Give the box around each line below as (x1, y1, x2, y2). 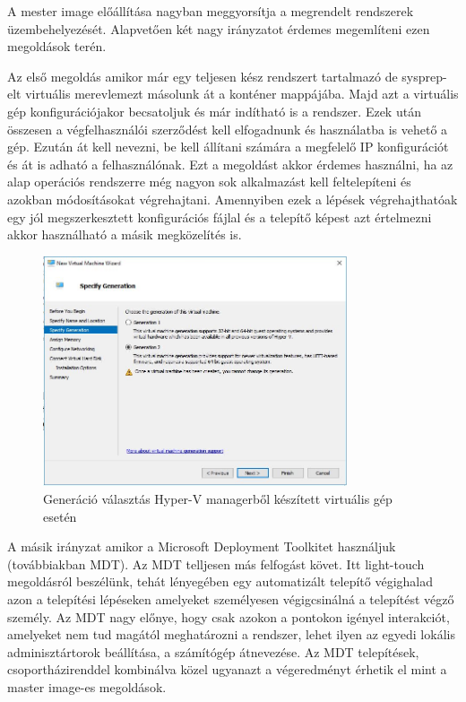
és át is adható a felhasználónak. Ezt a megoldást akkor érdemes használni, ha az (7, 154, 453, 173)
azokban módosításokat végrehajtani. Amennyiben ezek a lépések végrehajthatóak (7, 189, 458, 208)
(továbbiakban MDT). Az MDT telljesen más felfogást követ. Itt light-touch (7, 554, 425, 573)
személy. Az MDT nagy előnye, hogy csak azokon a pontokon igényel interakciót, (7, 607, 450, 626)
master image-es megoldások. (7, 677, 167, 696)
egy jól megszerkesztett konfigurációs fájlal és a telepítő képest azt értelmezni (7, 207, 432, 226)
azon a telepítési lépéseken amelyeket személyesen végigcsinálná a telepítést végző (7, 589, 454, 608)
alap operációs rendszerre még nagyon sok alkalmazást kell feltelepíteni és (7, 172, 411, 191)
